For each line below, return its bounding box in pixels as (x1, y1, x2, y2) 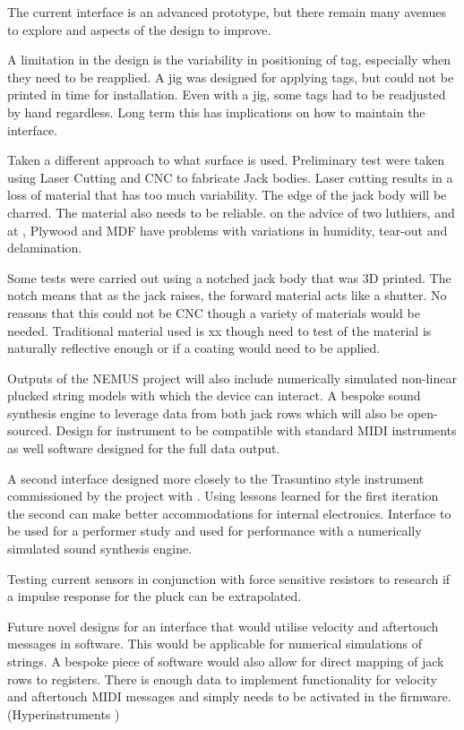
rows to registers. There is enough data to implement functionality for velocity (7, 669, 437, 688)
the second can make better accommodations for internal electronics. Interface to (7, 503, 451, 522)
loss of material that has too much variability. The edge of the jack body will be (7, 185, 447, 204)
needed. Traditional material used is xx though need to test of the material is (7, 321, 432, 339)
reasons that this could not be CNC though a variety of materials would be (7, 303, 420, 322)
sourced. (7, 421, 52, 440)
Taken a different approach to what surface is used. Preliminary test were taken (7, 150, 444, 169)
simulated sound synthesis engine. (7, 539, 193, 558)
